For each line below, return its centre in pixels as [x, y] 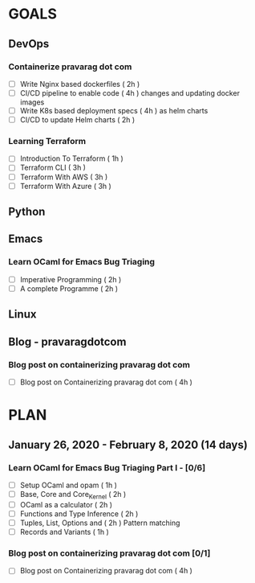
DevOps [29, 44]
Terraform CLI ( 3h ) [53, 168]
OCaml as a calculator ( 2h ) [66, 504]
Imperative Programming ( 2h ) [71, 279]
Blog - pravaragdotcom [67, 341]
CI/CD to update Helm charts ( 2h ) [77, 120]
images [32, 102]
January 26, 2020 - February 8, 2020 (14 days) [128, 444]
